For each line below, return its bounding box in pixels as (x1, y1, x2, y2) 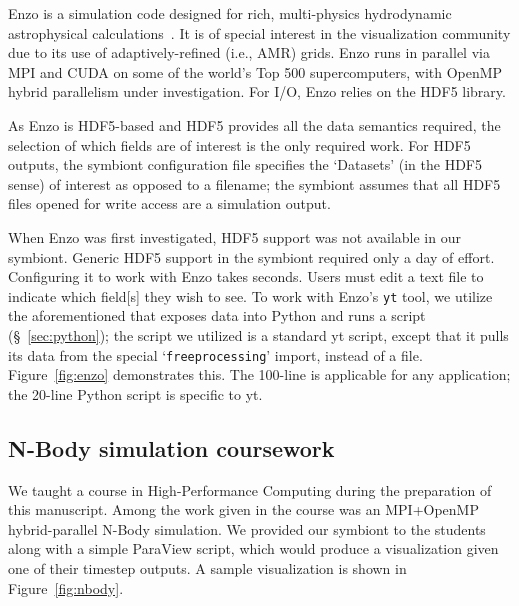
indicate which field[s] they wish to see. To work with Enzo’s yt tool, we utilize (8, 285, 493, 306)
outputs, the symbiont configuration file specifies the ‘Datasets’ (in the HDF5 (8, 154, 482, 175)
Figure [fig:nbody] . (8, 577, 124, 598)
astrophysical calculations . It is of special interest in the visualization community (8, 22, 511, 43)
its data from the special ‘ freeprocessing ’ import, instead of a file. (8, 344, 423, 365)
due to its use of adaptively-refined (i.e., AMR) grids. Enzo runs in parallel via (8, 42, 490, 63)
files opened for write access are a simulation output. (8, 193, 331, 214)
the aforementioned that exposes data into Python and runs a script (8, 305, 426, 326)
